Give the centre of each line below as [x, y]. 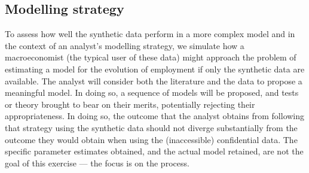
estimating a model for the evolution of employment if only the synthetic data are [155, 69]
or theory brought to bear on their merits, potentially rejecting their [130, 104]
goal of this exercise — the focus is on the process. [97, 163]
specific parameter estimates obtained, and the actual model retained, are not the [154, 151]
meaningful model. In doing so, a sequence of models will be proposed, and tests [152, 92]
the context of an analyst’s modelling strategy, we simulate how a [125, 45]
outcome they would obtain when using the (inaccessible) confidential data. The [151, 139]
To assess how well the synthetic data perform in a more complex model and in [150, 34]
